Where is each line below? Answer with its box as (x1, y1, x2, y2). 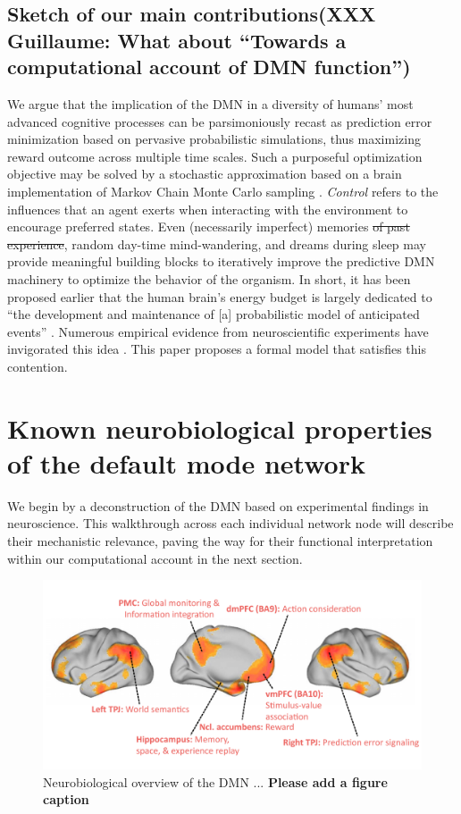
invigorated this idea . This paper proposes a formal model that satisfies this (7, 340, 427, 358)
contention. (7, 357, 68, 375)
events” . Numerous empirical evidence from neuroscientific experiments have (7, 322, 429, 340)
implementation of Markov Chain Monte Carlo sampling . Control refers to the (7, 181, 439, 200)
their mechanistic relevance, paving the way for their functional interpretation (7, 531, 433, 550)
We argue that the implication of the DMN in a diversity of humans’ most (7, 94, 414, 113)
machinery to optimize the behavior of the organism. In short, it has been (7, 269, 411, 288)
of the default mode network (7, 444, 365, 481)
